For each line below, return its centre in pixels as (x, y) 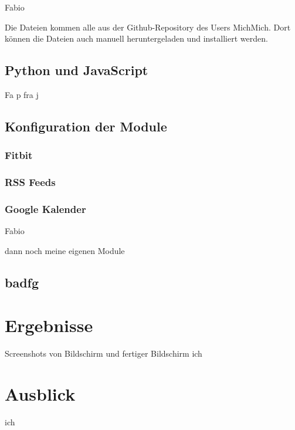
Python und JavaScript (77, 70)
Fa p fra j (22, 94)
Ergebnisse (49, 325)
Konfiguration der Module (86, 126)
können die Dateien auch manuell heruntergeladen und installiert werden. (136, 38)
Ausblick (40, 394)
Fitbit (19, 155)
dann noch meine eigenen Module (65, 250)
